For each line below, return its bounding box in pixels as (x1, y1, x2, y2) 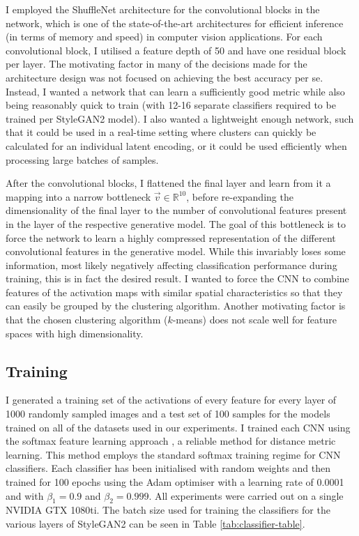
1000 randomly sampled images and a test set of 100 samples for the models (6, 406, 330, 421)
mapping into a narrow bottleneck (6, 189, 151, 204)
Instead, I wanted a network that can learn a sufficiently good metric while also (6, 84, 345, 98)
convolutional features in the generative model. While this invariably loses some (6, 244, 346, 259)
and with (6, 488, 44, 503)
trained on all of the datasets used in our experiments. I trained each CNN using (6, 420, 351, 434)
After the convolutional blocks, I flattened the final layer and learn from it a (6, 176, 331, 190)
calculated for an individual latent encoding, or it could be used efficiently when (6, 138, 347, 153)
